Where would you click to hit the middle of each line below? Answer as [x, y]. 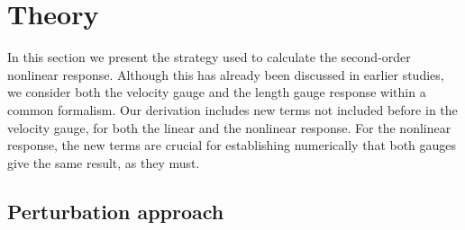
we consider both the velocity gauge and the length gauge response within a [217, 92]
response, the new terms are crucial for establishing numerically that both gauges [232, 145]
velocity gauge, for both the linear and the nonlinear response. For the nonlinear [229, 127]
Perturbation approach [116, 211]
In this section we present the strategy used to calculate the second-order [209, 57]
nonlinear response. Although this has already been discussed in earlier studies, [226, 74]
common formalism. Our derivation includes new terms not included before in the [232, 109]
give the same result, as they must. [104, 162]
